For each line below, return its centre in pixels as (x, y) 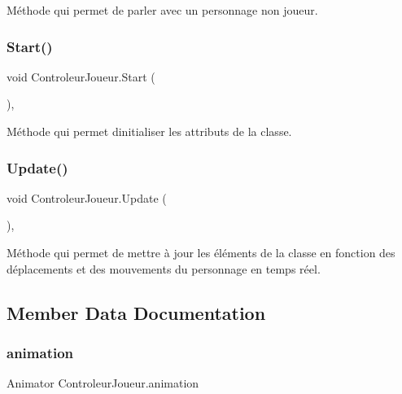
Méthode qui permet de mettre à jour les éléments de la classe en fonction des (201, 252)
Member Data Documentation (136, 312)
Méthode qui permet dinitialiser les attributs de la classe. (149, 131)
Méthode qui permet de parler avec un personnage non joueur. (162, 10)
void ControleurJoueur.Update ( (87, 197)
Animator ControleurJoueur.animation (103, 383)
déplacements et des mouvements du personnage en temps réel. (164, 268)
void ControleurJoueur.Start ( (81, 76)
